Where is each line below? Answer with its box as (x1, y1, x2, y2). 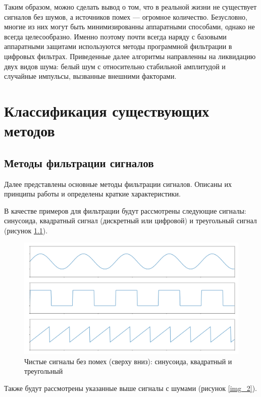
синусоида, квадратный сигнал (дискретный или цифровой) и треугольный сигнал (4, 215, 257, 226)
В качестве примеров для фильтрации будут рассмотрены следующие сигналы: (4, 205, 246, 216)
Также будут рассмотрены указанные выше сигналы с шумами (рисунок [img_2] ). (4, 382, 257, 393)
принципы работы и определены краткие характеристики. (4, 188, 181, 199)
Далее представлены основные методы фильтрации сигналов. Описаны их (4, 178, 232, 189)
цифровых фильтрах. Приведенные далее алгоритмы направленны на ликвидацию (4, 51, 256, 61)
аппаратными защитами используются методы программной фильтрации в (4, 41, 232, 52)
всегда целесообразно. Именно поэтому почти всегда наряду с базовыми (4, 31, 227, 41)
